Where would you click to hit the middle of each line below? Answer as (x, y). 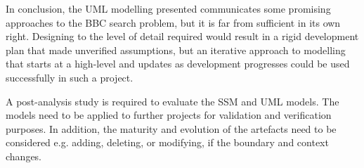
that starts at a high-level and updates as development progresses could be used (178, 64)
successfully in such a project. (70, 77)
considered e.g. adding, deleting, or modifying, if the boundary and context (167, 142)
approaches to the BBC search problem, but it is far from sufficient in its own (173, 22)
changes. (24, 156)
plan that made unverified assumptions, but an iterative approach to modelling (176, 50)
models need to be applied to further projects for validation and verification (169, 115)
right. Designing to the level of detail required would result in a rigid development (182, 36)
